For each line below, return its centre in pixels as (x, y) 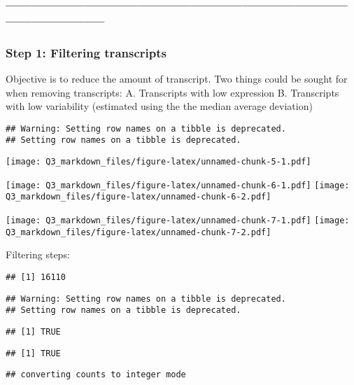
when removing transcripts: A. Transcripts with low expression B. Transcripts (172, 92)
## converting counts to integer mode (96, 375)
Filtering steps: (38, 254)
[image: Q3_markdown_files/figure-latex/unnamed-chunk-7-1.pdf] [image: (178, 221)
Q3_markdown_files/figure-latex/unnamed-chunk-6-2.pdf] (139, 197)
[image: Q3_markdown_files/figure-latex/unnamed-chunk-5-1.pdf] (158, 162)
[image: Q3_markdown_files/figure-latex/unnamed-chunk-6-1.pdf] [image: (178, 185)
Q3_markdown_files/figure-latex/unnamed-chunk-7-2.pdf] (139, 232)
